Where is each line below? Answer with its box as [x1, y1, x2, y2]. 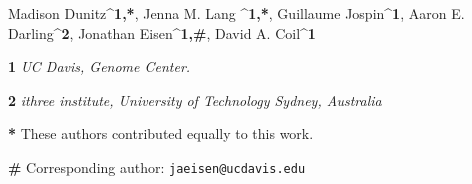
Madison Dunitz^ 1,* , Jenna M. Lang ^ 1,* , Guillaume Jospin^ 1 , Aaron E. [8, 3, 465, 23]
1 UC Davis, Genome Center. [8, 56, 191, 77]
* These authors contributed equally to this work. [8, 123, 314, 144]
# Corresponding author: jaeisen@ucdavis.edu [8, 156, 306, 177]
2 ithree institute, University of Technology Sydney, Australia [8, 89, 382, 110]
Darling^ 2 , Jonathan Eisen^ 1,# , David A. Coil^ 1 [8, 22, 316, 43]
